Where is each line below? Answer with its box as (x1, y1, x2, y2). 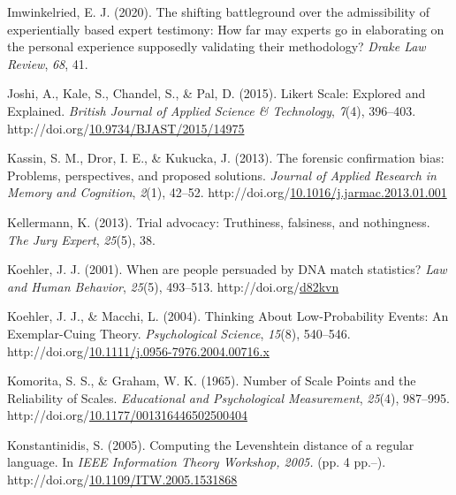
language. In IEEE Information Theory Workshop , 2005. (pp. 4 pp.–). (7, 453, 386, 471)
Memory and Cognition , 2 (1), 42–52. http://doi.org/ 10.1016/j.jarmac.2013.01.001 (7, 183, 447, 202)
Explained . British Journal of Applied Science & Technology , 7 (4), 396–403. (7, 101, 416, 119)
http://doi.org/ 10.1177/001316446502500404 (7, 406, 247, 424)
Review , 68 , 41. (7, 54, 88, 72)
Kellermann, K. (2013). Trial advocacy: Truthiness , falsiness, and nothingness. (7, 212, 430, 231)
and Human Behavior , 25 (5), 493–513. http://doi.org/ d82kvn (7, 277, 339, 295)
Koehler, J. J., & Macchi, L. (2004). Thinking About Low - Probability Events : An (7, 307, 449, 325)
